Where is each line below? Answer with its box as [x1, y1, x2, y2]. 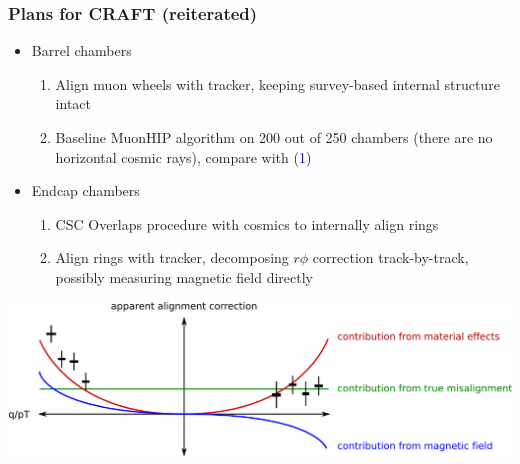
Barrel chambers [31, 40, 132, 61]
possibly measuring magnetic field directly [55, 266, 313, 287]
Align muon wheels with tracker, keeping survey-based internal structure [55, 73, 500, 94]
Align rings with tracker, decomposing [55, 247, 289, 268]
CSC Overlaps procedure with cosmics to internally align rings [55, 213, 439, 234]
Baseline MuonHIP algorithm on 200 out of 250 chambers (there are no [55, 127, 493, 147]
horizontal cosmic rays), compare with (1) [55, 146, 312, 167]
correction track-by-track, [312, 247, 469, 268]
